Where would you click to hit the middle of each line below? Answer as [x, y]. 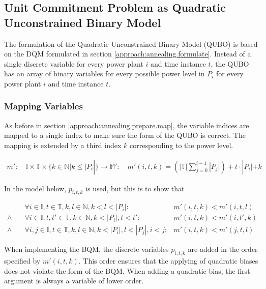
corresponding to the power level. [181, 145]
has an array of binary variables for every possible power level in [105, 74]
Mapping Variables [43, 106]
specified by [22, 261]
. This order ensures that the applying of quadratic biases [168, 261]
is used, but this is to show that [135, 188]
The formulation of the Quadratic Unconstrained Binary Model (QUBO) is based [131, 44]
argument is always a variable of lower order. [74, 281]
